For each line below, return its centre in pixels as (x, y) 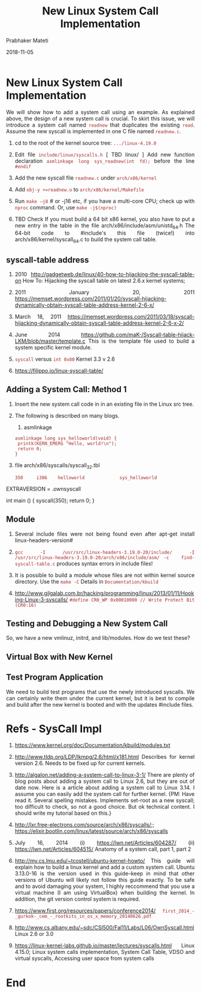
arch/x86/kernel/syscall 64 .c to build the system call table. (86, 240)
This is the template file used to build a (141, 341)
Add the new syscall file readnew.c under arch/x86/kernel (86, 178)
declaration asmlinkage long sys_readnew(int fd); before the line (105, 161)
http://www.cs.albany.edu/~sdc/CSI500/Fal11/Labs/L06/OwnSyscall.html (104, 928)
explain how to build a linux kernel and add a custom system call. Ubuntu (105, 867)
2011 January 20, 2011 (105, 292)
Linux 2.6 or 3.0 (34, 934)
